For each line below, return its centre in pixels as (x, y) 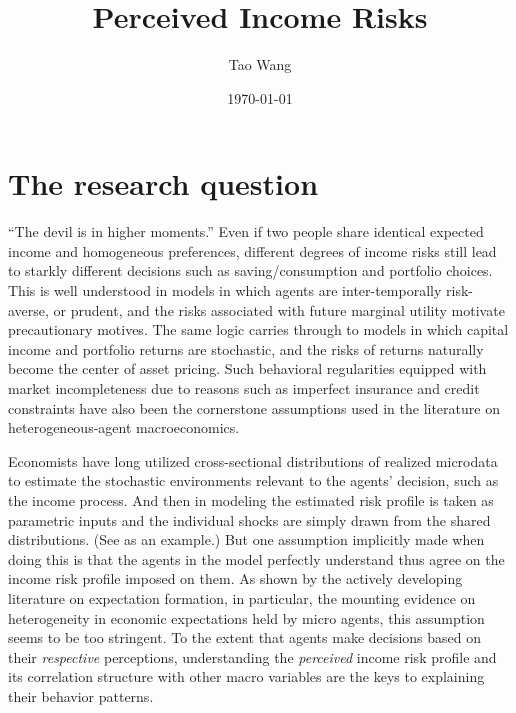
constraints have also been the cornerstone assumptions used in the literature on (254, 407)
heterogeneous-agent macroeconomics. (124, 427)
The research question (163, 183)
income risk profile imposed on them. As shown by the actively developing (235, 578)
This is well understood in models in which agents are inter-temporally (225, 290)
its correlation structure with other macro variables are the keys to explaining (246, 676)
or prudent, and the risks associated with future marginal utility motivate (279, 309)
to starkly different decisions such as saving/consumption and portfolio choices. (250, 270)
